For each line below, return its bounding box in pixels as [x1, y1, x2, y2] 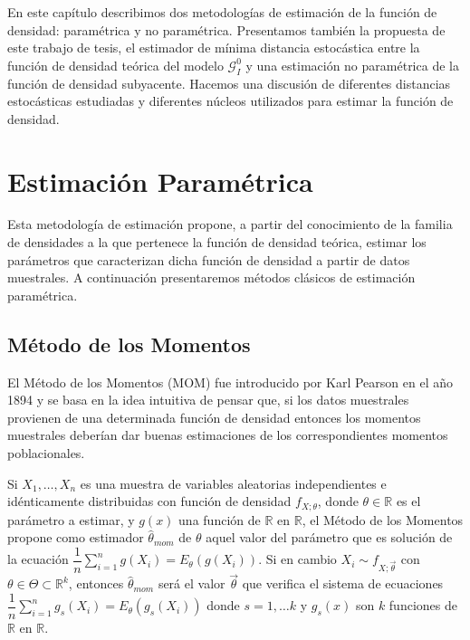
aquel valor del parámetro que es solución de [206, 528, 453, 547]
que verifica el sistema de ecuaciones [242, 574, 444, 593]
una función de [178, 510, 261, 529]
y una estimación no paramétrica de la [245, 55, 459, 74]
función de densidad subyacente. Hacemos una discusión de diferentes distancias [7, 73, 451, 92]
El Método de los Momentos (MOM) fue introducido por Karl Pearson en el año [7, 372, 453, 391]
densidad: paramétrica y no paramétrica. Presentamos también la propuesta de [7, 20, 446, 39]
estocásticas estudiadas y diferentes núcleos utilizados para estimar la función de [7, 91, 454, 110]
